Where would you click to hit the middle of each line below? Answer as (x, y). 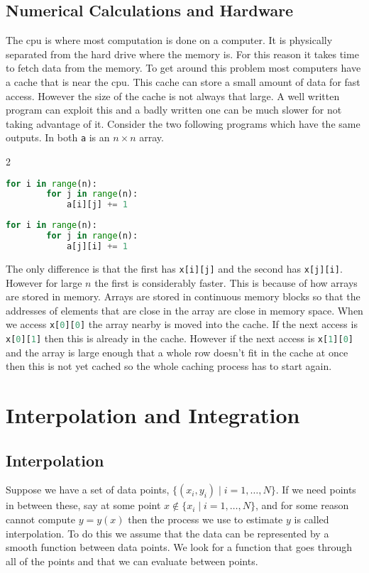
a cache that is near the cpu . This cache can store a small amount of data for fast (183, 81)
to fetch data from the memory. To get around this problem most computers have (183, 68)
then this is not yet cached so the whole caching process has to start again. (169, 366)
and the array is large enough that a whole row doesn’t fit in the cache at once (177, 352)
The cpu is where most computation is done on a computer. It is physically (169, 40)
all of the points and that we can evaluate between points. (132, 561)
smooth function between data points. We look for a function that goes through (179, 547)
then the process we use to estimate (205, 519)
